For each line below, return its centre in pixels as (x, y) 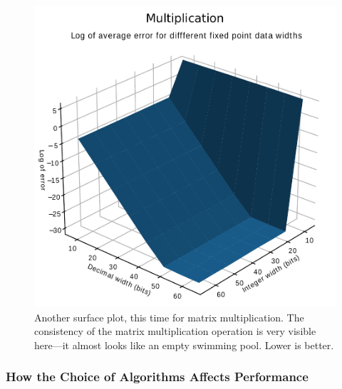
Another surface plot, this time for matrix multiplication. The (169, 317)
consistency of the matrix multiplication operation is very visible (175, 331)
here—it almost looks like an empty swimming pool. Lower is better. (184, 345)
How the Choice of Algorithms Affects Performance (157, 377)
